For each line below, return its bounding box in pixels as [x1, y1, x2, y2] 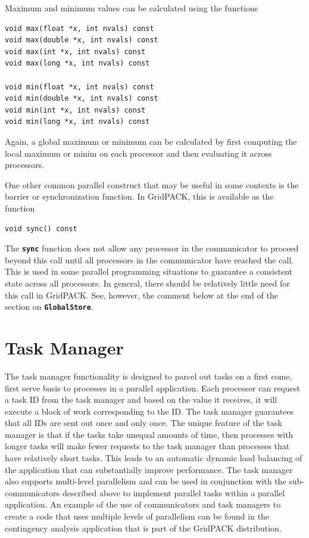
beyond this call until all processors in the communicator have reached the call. [5, 253, 294, 266]
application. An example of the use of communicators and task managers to [5, 498, 281, 511]
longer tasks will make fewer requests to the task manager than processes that [5, 440, 290, 452]
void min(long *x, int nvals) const [5, 117, 150, 126]
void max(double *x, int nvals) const [5, 36, 158, 45]
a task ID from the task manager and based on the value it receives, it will [5, 393, 277, 406]
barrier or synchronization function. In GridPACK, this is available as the [5, 190, 274, 203]
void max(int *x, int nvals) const [5, 47, 146, 56]
